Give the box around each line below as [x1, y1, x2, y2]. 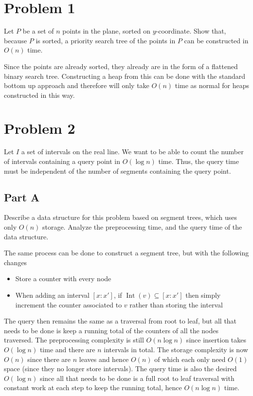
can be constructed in [184, 35, 249, 45]
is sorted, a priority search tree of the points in [36, 35, 176, 45]
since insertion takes [186, 335, 247, 345]
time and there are [39, 344, 95, 354]
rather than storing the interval [129, 299, 223, 309]
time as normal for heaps [175, 80, 249, 90]
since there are [27, 354, 71, 364]
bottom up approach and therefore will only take [4, 80, 149, 90]
